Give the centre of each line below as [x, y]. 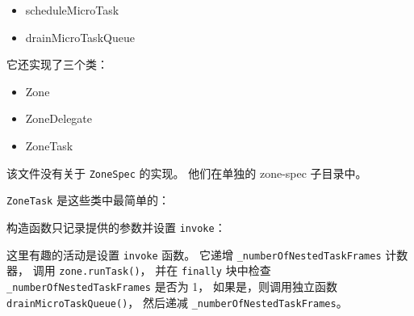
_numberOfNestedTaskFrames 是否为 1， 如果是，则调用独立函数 [172, 286]
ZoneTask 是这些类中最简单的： [88, 200]
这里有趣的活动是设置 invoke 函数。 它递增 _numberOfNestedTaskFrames [194, 254]
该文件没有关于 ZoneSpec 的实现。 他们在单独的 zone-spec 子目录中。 [187, 173]
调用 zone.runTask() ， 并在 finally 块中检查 [152, 270]
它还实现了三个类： [57, 64]
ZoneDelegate [59, 118]
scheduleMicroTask [72, 10]
